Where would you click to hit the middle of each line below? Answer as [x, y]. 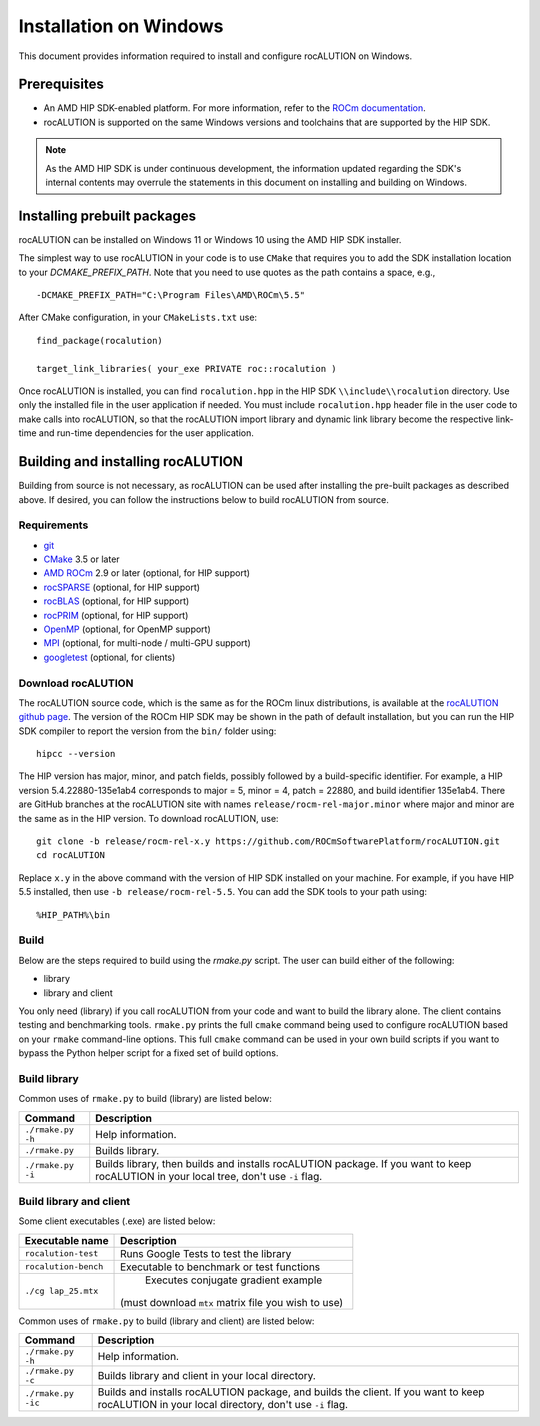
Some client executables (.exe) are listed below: [117, 1221]
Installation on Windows [121, 26]
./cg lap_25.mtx [61, 1291]
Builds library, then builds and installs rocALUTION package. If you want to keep [283, 1163]
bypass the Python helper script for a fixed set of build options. [148, 1053]
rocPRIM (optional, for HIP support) [116, 615]
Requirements [53, 525]
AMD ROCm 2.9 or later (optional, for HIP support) [146, 573]
